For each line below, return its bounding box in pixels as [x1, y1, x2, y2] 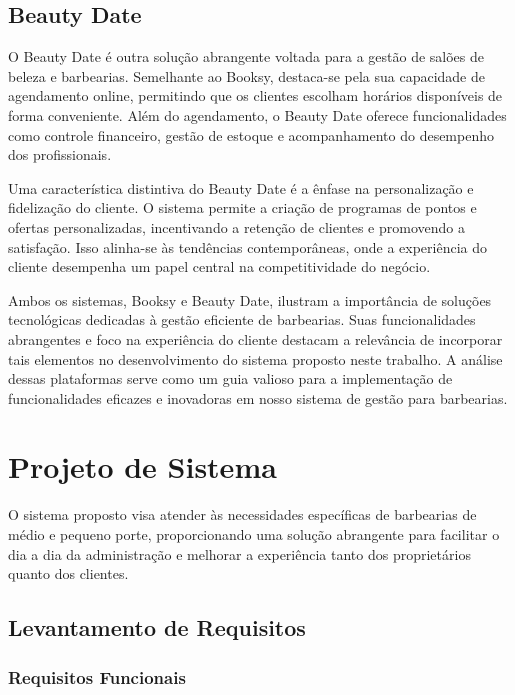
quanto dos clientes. [8, 563, 129, 584]
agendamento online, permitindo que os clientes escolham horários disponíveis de [8, 85, 503, 106]
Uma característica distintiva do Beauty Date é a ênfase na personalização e [8, 177, 474, 198]
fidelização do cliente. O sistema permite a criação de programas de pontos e [8, 197, 477, 218]
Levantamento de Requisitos [8, 612, 306, 643]
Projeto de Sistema [8, 446, 277, 487]
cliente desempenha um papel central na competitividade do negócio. [8, 256, 431, 277]
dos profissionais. [8, 144, 112, 165]
